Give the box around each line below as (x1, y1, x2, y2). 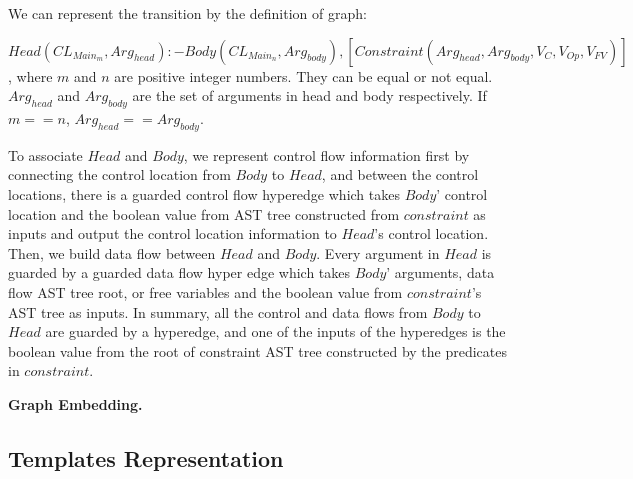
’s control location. (374, 223, 489, 244)
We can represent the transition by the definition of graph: (8, 3, 367, 23)
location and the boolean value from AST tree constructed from (8, 203, 400, 224)
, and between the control (321, 164, 479, 185)
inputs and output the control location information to (8, 223, 337, 244)
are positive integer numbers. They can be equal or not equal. (114, 65, 493, 86)
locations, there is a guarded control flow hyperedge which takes (8, 183, 400, 204)
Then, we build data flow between (8, 242, 216, 263)
